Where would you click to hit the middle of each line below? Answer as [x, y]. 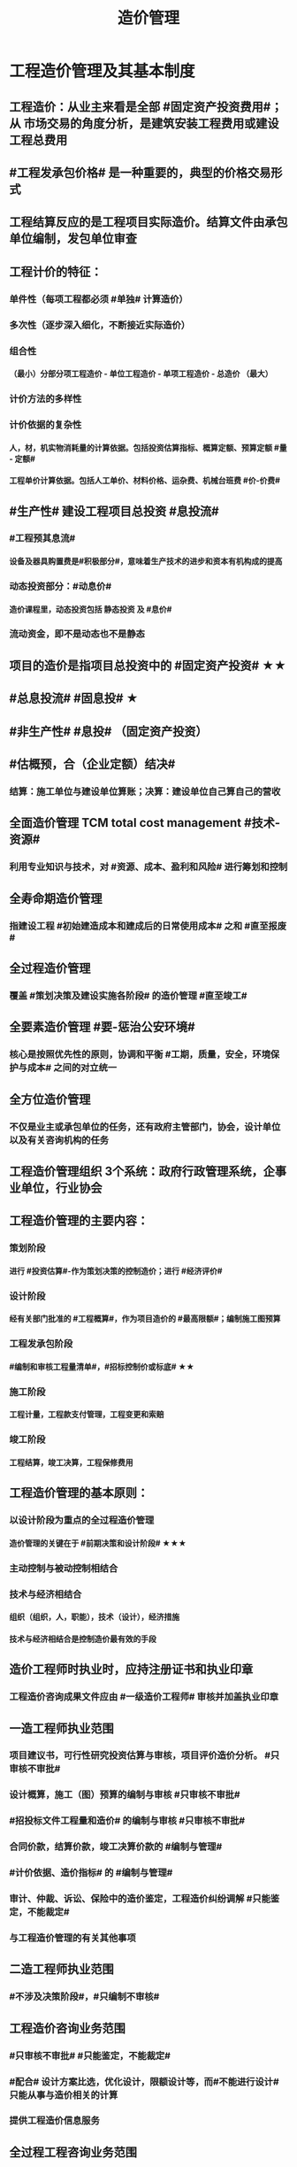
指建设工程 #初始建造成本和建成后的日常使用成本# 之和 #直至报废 [148, 926]
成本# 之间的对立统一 [72, 1068]
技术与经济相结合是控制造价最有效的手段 [83, 1639]
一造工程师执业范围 [61, 1728]
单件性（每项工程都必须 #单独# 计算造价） [99, 299]
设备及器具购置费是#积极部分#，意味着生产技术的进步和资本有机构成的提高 [146, 561]
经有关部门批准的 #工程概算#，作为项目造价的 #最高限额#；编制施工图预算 [145, 1319]
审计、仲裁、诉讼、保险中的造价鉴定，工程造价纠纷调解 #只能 [140, 1899]
